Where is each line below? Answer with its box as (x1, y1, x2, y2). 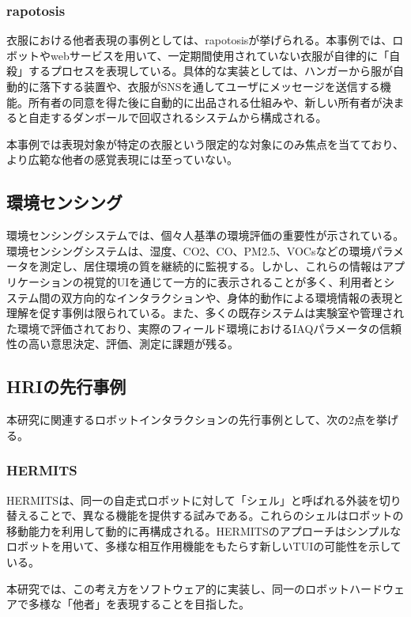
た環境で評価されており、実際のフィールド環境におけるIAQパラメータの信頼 (6, 320, 402, 336)
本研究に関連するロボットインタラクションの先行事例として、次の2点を (6, 411, 376, 428)
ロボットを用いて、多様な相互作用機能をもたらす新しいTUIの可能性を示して (6, 538, 402, 555)
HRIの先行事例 (6, 374, 126, 399)
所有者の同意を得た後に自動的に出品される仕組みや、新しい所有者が (28, 93, 383, 110)
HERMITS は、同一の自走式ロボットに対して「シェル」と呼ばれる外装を (6, 491, 379, 508)
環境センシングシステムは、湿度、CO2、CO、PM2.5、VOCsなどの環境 (6, 242, 371, 259)
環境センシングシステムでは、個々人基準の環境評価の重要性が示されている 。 (6, 227, 405, 244)
